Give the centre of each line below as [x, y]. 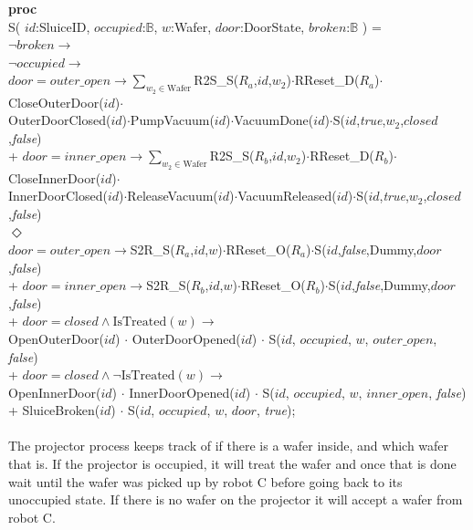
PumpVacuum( [172, 120]
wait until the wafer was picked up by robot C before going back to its [205, 481]
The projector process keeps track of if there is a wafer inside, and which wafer [229, 446]
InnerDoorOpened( [182, 392]
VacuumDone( [274, 120]
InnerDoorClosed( [58, 196]
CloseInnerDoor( [55, 177]
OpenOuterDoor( [56, 338]
